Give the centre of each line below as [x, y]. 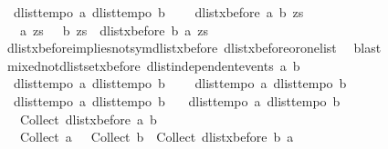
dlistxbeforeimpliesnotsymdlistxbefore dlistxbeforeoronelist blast [194, 48]
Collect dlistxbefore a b [88, 119]
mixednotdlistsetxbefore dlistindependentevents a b [153, 65]
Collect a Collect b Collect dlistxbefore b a [157, 137]
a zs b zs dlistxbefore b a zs [114, 30]
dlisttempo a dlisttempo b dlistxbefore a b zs [158, 12]
